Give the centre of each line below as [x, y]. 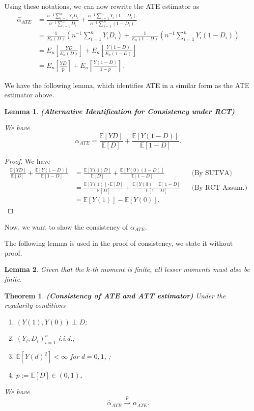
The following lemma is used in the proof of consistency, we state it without [119, 243]
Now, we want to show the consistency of [66, 226]
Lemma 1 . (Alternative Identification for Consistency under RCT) [120, 111]
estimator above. [29, 95]
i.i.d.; [66, 338]
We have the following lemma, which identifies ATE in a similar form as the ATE [127, 85]
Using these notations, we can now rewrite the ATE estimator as [102, 6]
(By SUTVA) [212, 173]
